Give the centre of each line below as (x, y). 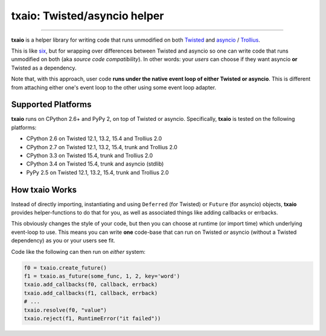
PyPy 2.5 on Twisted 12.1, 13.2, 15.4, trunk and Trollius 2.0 (97, 172)
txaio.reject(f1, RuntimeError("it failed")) (92, 318)
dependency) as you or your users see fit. (63, 241)
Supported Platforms (51, 105)
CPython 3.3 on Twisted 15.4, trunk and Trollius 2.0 (90, 155)
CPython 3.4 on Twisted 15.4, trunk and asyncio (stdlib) (95, 164)
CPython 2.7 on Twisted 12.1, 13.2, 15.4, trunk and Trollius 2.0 (102, 147)
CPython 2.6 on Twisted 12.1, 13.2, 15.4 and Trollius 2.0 (94, 138)
